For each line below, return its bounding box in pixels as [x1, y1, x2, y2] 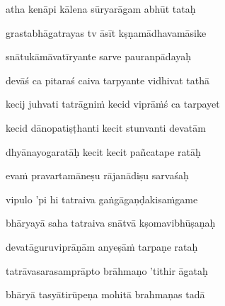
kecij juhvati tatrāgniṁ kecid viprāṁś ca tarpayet [6, 96, 220, 111]
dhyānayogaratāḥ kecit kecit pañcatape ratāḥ [6, 144, 201, 159]
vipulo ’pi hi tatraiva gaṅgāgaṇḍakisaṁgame [6, 191, 198, 206]
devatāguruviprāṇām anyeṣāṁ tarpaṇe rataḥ [6, 239, 198, 254]
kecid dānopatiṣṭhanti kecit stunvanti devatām [6, 120, 206, 135]
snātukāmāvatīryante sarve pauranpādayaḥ [6, 49, 192, 64]
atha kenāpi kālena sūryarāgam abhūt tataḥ [6, 1, 196, 16]
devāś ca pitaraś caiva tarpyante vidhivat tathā [6, 72, 210, 87]
